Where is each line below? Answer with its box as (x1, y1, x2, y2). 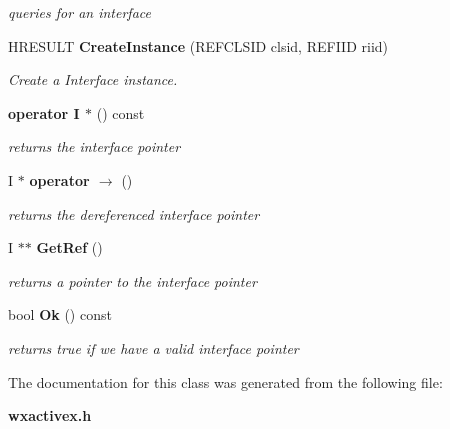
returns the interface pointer (8, 136, 181, 157)
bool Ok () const (8, 304, 112, 325)
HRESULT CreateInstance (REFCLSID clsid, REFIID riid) (8, 35, 389, 56)
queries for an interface (8, 2, 151, 22)
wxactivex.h (8, 405, 92, 426)
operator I (8, 102, 80, 123)
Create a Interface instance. (8, 69, 178, 90)
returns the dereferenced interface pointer (8, 203, 260, 224)
